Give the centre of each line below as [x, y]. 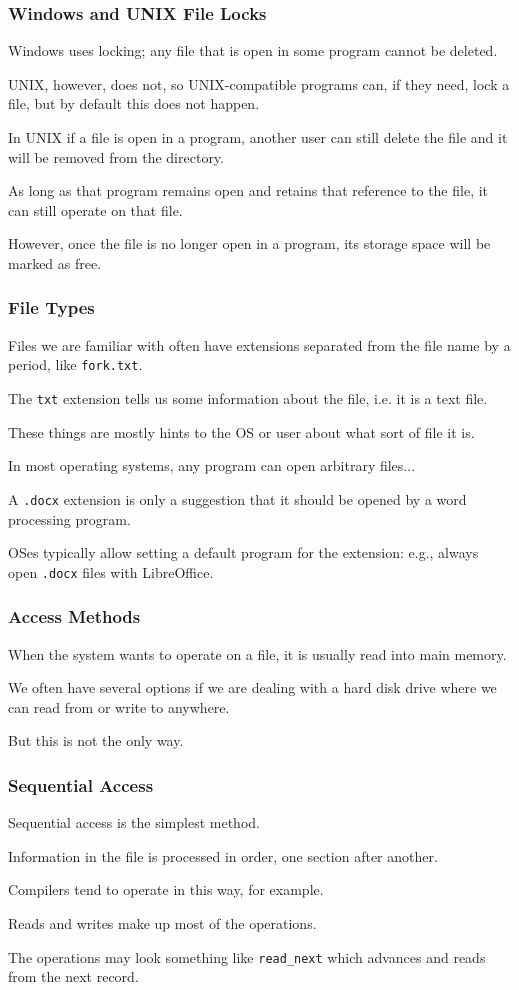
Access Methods [74, 616]
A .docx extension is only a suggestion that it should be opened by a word [237, 498]
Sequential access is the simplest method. [134, 822]
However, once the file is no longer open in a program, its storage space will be [249, 243]
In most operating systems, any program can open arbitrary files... [212, 465]
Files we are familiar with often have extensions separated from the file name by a [259, 344]
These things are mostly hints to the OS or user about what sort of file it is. [241, 431]
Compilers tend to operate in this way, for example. [166, 889]
